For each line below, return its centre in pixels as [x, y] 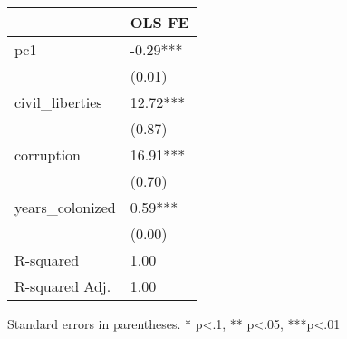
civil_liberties [58, 102]
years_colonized [65, 207]
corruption [48, 155]
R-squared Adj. [63, 286]
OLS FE [159, 22]
